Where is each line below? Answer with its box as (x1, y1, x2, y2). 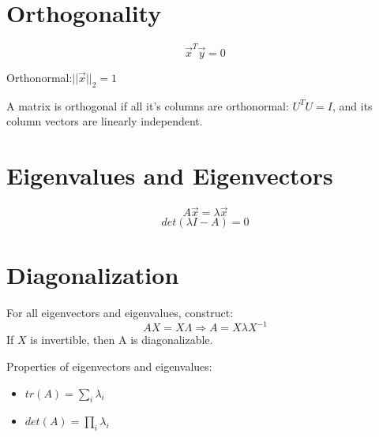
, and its (332, 97, 373, 114)
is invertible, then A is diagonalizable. (30, 331, 213, 348)
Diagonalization (6, 259, 179, 291)
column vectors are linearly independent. (6, 113, 203, 129)
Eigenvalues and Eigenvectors (6, 159, 333, 192)
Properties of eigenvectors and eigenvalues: (6, 357, 212, 374)
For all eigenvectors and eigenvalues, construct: (6, 304, 234, 321)
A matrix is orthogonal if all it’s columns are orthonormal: (6, 97, 289, 114)
